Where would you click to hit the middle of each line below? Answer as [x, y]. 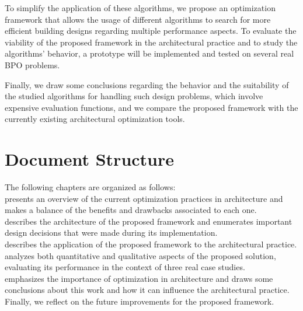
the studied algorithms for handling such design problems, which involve [134, 96]
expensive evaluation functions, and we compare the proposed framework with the [151, 107]
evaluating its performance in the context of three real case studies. [125, 267]
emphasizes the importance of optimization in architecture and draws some [139, 278]
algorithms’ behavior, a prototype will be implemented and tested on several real [149, 53]
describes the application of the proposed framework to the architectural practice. [151, 244]
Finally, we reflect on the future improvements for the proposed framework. [140, 301]
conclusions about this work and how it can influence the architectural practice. [147, 290]
